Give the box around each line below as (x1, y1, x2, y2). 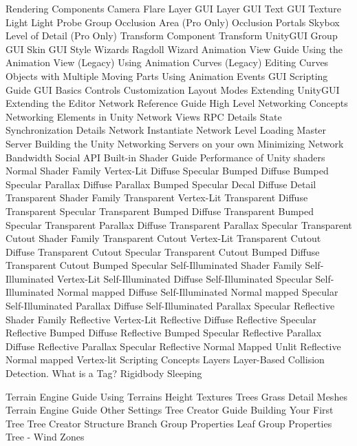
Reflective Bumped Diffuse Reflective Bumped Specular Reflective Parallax (6, 325, 322, 340)
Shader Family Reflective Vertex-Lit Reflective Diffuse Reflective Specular (6, 312, 317, 326)
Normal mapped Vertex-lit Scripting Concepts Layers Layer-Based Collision (6, 352, 325, 367)
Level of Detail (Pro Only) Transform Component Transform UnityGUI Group (6, 28, 338, 43)
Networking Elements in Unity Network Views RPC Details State (6, 109, 282, 123)
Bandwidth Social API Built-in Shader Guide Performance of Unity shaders (6, 150, 325, 164)
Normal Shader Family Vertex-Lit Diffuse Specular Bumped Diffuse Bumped (6, 163, 329, 178)
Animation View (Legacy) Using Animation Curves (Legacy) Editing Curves (6, 55, 329, 70)
